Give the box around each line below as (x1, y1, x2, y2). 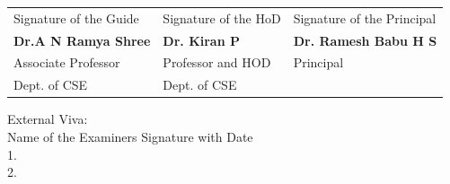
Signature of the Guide (13, 8, 139, 27)
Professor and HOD (163, 53, 271, 72)
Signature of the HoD (163, 8, 281, 27)
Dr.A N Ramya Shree (13, 31, 151, 49)
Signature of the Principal (293, 8, 437, 27)
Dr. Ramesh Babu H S (293, 31, 437, 49)
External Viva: (7, 110, 88, 128)
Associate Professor (13, 53, 120, 72)
